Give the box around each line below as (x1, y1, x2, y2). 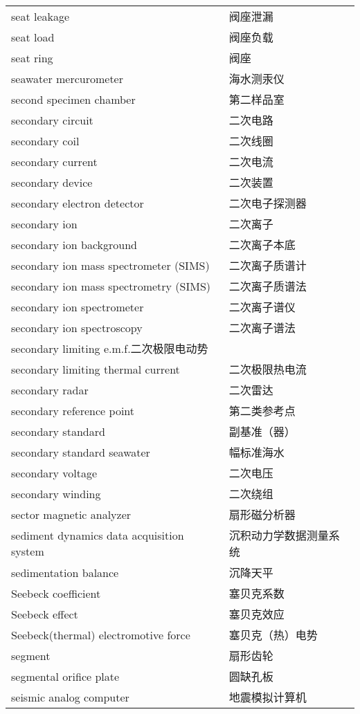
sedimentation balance (11, 564, 119, 580)
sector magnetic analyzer (11, 506, 132, 522)
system (11, 543, 44, 559)
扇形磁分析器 (228, 506, 296, 522)
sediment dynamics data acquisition (11, 527, 184, 543)
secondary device (11, 174, 93, 190)
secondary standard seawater (11, 443, 150, 460)
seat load (11, 28, 55, 45)
